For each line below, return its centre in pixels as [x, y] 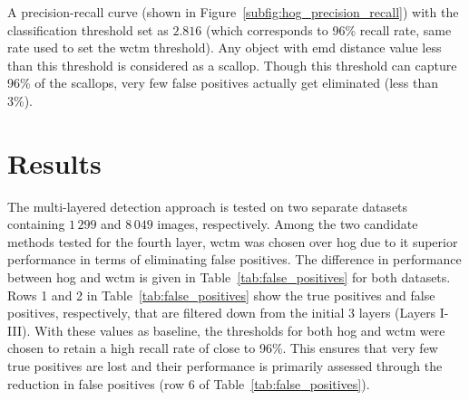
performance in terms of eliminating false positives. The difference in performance [234, 259]
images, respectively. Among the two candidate [288, 224]
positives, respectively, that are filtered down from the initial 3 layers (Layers [222, 313]
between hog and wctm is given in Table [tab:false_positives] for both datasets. [229, 277]
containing [36, 224]
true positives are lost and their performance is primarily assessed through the [225, 366]
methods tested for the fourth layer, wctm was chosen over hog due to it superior [233, 241]
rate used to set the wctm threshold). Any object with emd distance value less [225, 48]
